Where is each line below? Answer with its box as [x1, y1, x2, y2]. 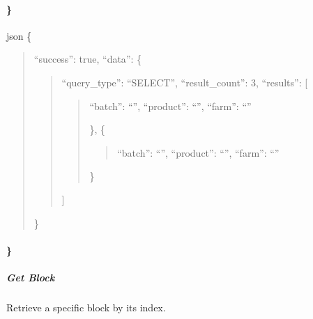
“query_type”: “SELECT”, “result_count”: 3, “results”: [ [61, 75, 308, 89]
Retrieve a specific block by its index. [6, 299, 166, 314]
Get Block [6, 270, 55, 284]
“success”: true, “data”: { [33, 52, 142, 66]
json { [6, 28, 32, 42]
